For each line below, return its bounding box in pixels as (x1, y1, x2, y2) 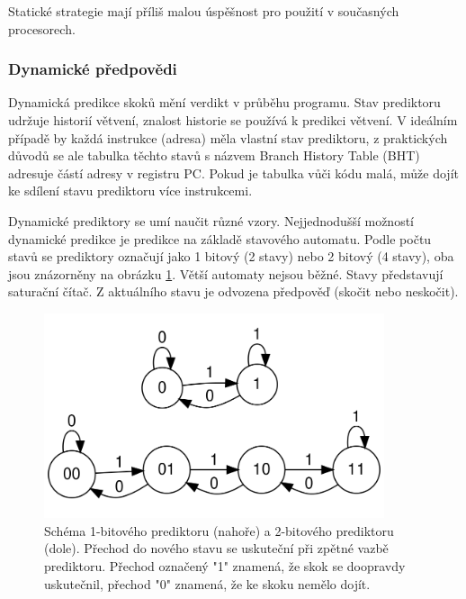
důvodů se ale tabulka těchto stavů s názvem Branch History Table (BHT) (8, 146, 420, 165)
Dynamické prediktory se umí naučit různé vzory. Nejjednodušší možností (8, 211, 415, 230)
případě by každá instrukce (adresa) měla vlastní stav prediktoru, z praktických (8, 128, 448, 147)
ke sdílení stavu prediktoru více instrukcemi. (8, 181, 253, 200)
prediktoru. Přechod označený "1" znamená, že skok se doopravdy (44, 557, 406, 576)
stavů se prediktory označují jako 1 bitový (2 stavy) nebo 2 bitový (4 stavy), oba (8, 247, 454, 266)
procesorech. (8, 19, 76, 38)
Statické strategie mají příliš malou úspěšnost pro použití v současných (8, 2, 399, 20)
